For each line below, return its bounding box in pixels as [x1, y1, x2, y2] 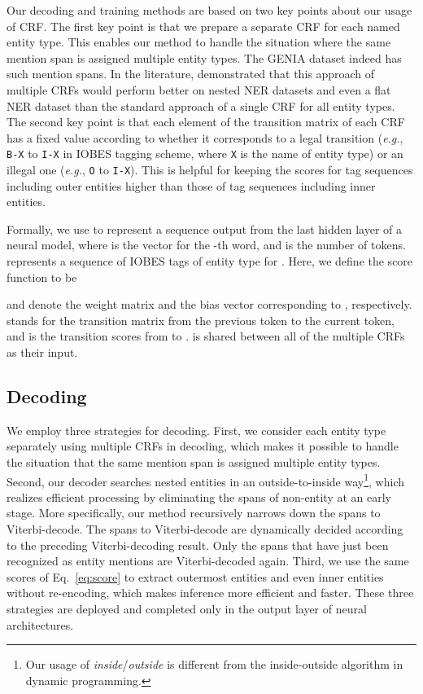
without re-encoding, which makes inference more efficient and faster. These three [7, 584, 414, 601]
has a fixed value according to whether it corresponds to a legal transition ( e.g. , [7, 129, 403, 146]
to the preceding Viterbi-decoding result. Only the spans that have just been [7, 536, 389, 553]
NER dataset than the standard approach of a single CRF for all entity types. [7, 97, 395, 114]
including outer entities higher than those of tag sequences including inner [7, 177, 376, 194]
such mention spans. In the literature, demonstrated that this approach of [7, 65, 375, 82]
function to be [7, 268, 77, 285]
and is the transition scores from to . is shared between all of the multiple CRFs [7, 327, 405, 345]
